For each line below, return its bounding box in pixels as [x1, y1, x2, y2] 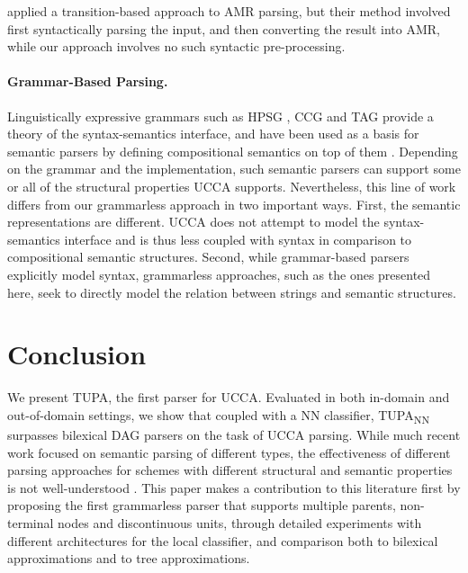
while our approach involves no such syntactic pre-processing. [7, 37, 346, 56]
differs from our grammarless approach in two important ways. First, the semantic [7, 194, 461, 213]
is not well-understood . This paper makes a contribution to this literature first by [7, 478, 461, 497]
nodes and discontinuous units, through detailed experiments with [58, 513, 422, 532]
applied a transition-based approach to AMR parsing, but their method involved [7, 2, 451, 20]
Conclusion [7, 336, 147, 372]
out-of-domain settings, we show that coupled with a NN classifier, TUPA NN [7, 405, 430, 426]
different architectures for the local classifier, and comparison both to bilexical [7, 531, 438, 550]
